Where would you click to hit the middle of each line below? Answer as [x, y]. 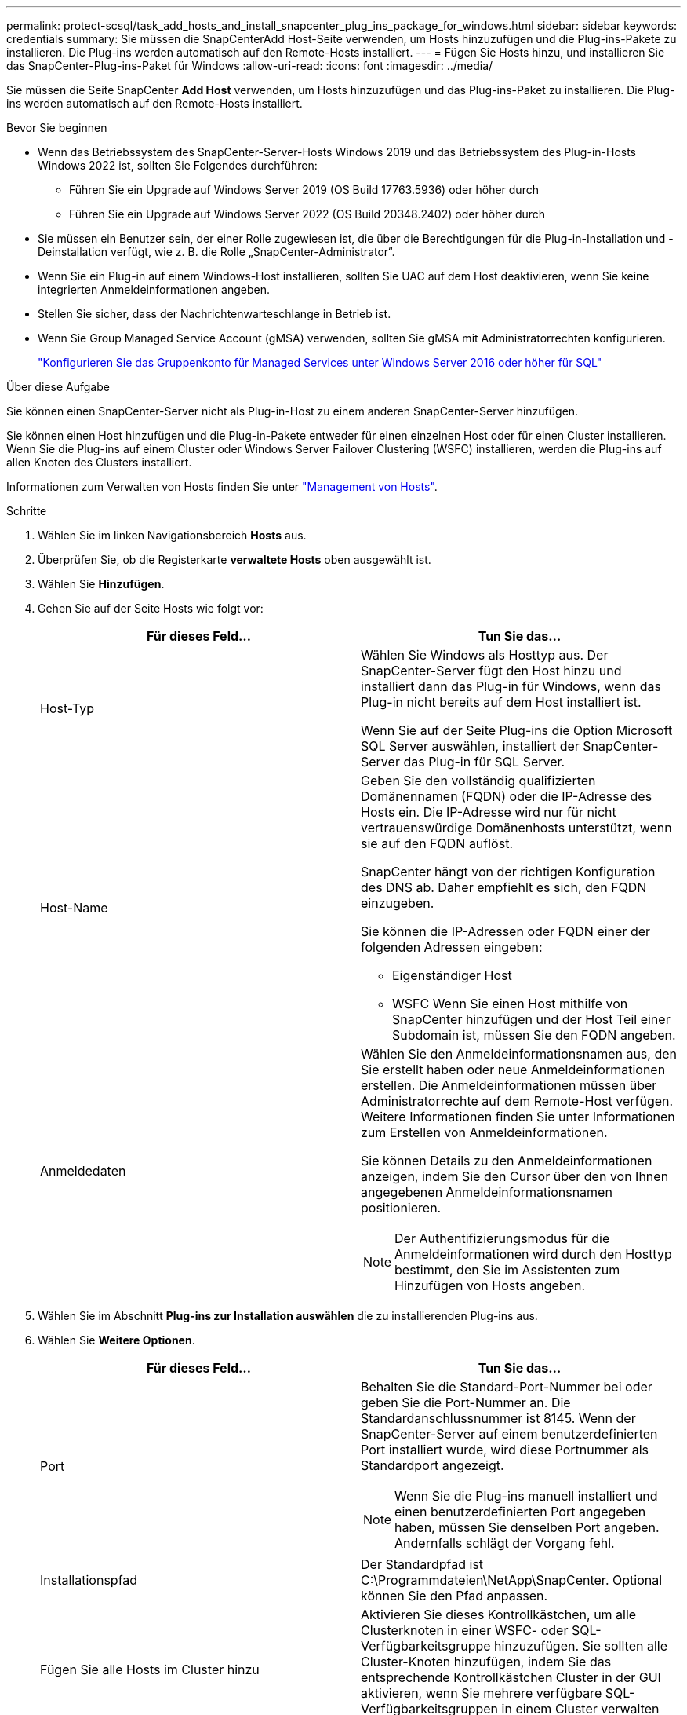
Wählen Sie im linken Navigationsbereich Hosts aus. [172, 535]
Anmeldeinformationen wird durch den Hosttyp [533, 1254]
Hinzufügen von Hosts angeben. [490, 1285]
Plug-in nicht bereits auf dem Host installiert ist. [501, 702]
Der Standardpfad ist [422, 1564]
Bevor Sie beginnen [57, 128]
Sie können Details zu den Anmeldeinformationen [507, 1161]
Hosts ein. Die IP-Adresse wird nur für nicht [489, 812]
